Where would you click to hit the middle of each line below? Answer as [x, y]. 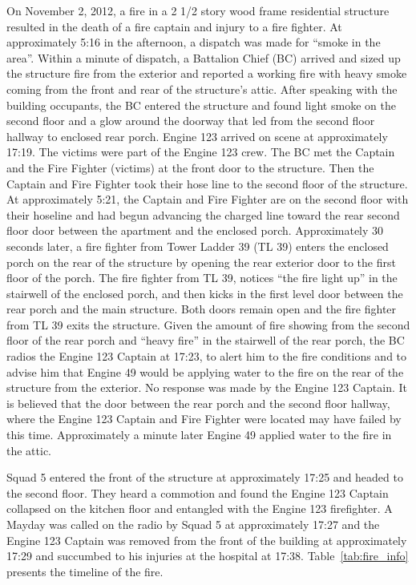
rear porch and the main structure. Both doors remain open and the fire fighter [202, 309]
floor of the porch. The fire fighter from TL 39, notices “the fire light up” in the [202, 278]
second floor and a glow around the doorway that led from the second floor [191, 121]
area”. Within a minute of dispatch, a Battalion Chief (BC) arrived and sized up [204, 57]
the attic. [29, 450]
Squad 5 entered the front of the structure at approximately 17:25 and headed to [205, 477]
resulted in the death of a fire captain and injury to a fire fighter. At [174, 26]
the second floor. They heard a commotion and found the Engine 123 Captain [198, 492]
